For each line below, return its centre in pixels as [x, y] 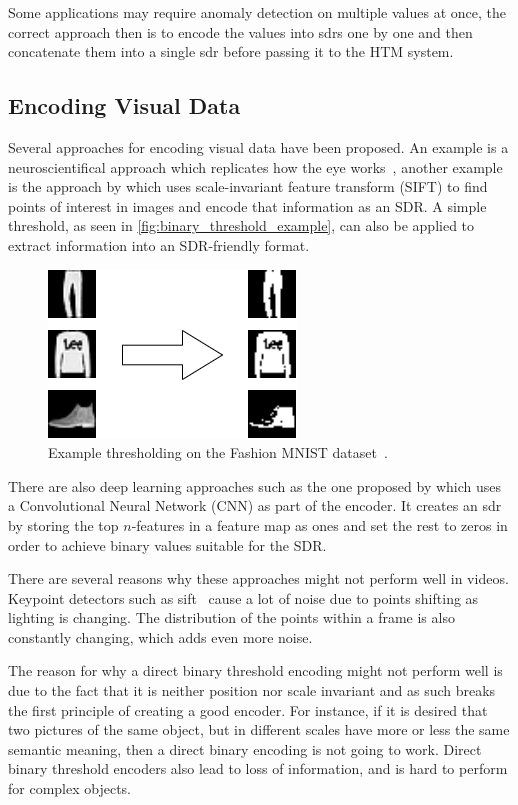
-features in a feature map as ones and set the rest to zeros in [319, 524]
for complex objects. [70, 788]
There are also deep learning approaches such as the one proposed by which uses [255, 485]
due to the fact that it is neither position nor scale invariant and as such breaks [252, 690]
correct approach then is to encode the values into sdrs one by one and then [240, 31]
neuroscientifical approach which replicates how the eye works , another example [255, 166]
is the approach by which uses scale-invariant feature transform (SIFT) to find [248, 186]
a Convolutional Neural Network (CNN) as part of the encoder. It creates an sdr [255, 505]
